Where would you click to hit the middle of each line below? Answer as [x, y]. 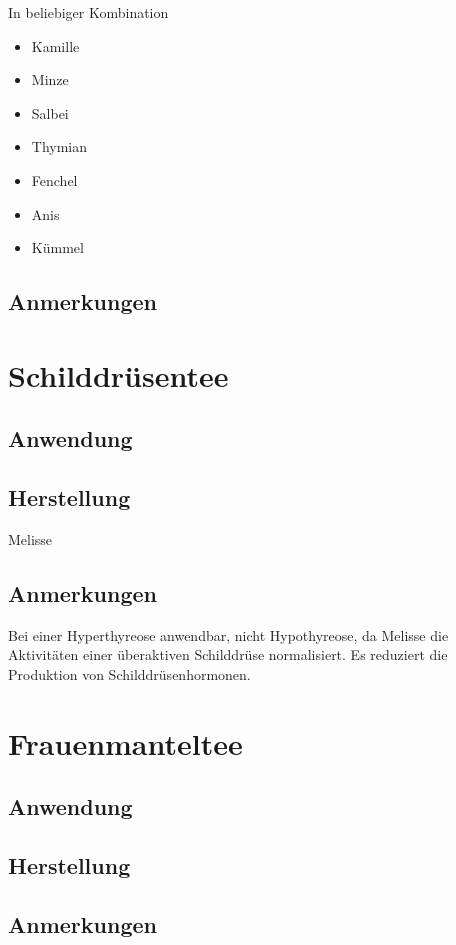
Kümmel [57, 247]
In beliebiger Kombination [88, 12]
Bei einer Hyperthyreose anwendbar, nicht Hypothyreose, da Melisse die [228, 634]
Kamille [55, 45]
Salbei [50, 112]
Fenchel [54, 179]
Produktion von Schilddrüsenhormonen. [129, 673]
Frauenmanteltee [125, 742]
